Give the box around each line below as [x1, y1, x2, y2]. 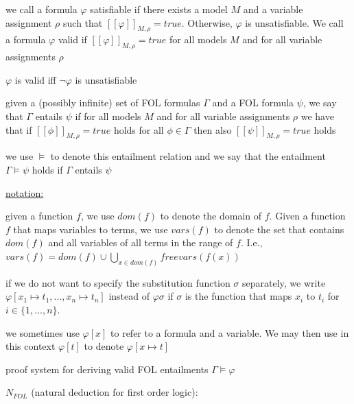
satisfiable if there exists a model [90, 2, 228, 16]
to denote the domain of [160, 209, 262, 223]
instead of [108, 289, 150, 303]
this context [5, 339, 56, 353]
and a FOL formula [212, 95, 294, 110]
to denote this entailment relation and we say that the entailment [50, 149, 326, 163]
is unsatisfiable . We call [245, 15, 344, 29]
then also [193, 122, 232, 136]
